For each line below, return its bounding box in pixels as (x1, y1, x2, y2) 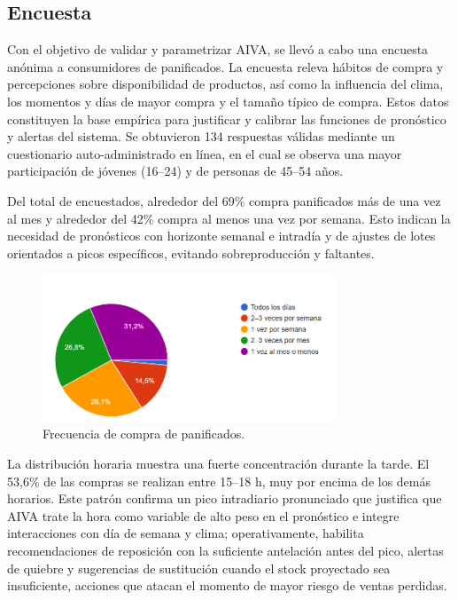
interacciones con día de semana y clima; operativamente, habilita (7, 524, 364, 542)
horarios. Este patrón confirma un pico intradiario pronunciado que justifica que (7, 489, 442, 508)
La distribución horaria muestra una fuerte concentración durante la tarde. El (7, 454, 430, 473)
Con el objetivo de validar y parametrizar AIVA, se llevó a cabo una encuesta (7, 40, 429, 59)
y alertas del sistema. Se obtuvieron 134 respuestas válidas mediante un (7, 127, 395, 146)
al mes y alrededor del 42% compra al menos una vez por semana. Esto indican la (7, 209, 451, 227)
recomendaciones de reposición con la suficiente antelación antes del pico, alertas (7, 541, 444, 560)
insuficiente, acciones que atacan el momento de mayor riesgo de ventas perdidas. (7, 576, 447, 595)
